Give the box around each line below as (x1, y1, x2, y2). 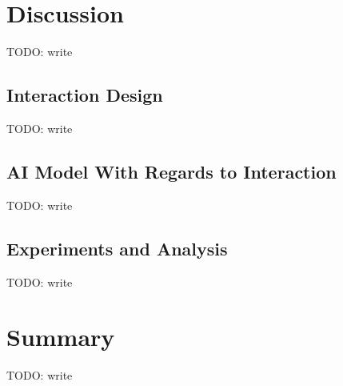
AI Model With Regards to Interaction (6, 159, 337, 183)
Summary (6, 320, 115, 353)
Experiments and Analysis (6, 235, 228, 260)
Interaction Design (6, 82, 163, 107)
